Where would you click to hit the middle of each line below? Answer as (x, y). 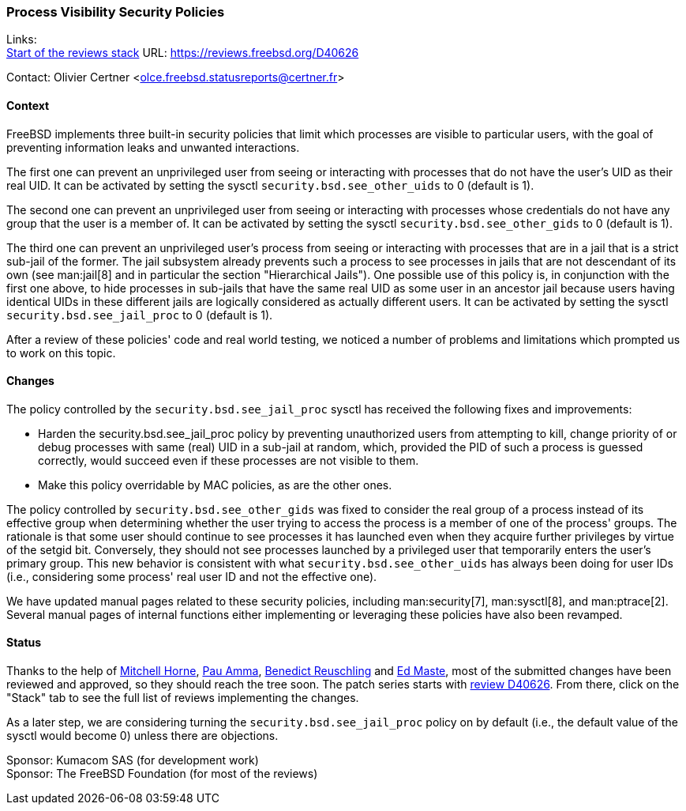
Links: (22, 40)
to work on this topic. (61, 353)
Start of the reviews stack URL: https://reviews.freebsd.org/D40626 (183, 53)
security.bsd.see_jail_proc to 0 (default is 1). (140, 315)
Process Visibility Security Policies (116, 12)
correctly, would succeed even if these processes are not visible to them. (229, 460)
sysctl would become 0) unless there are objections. (142, 736)
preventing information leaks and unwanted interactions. (153, 147)
